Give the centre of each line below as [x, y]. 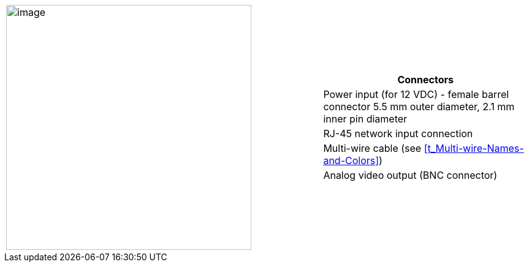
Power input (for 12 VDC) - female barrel [416, 94]
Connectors [425, 80]
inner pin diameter [365, 119]
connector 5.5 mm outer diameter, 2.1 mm [419, 107]
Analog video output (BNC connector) [410, 175]
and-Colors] [351, 160]
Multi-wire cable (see [372, 148]
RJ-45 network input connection [398, 133]
